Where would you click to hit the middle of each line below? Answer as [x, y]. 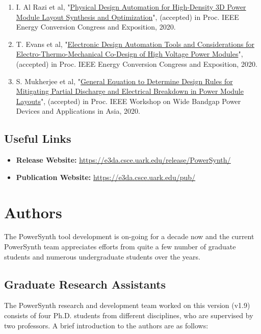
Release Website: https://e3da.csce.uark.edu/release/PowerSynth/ [123, 160]
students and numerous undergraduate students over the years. [102, 256]
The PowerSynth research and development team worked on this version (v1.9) [127, 305]
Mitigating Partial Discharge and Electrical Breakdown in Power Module [130, 91]
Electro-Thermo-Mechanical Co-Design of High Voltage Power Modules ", [129, 54]
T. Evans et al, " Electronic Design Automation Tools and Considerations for [135, 44]
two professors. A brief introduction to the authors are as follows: [106, 325]
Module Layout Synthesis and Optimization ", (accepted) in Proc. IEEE [127, 17]
